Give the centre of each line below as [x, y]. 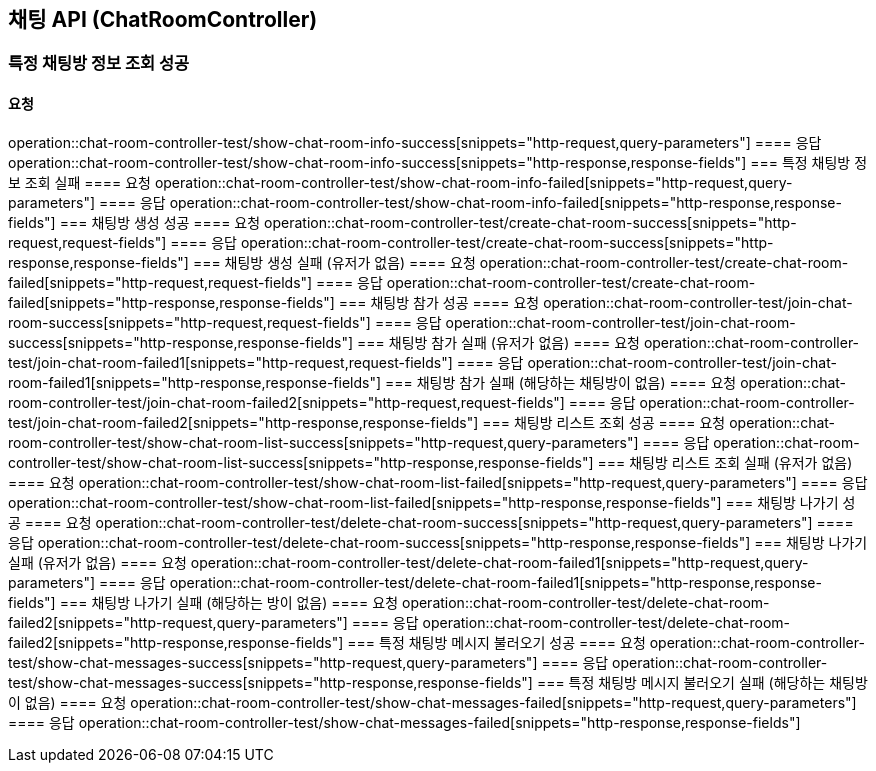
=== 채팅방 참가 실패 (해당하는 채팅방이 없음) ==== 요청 [560, 382]
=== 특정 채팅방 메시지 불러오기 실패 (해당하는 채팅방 [702, 682]
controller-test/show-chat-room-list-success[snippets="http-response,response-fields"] [301, 462]
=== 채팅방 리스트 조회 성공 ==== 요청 [604, 422]
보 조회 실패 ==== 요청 [79, 182]
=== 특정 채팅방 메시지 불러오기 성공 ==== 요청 [496, 642]
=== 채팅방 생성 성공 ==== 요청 [160, 222]
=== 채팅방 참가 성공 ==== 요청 [439, 302]
